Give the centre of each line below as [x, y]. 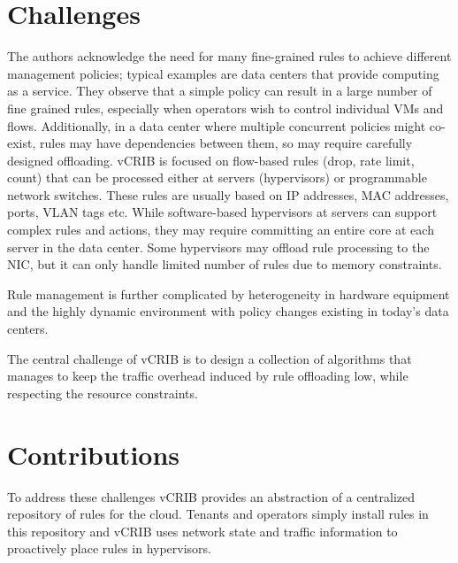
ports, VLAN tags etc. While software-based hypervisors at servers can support [222, 212]
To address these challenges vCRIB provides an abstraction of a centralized [211, 496]
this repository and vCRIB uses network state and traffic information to [202, 531]
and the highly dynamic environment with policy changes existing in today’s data [228, 311]
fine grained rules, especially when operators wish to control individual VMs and [225, 108]
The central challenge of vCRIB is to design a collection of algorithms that [210, 358]
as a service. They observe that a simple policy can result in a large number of [220, 91]
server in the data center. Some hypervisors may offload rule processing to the [218, 247]
